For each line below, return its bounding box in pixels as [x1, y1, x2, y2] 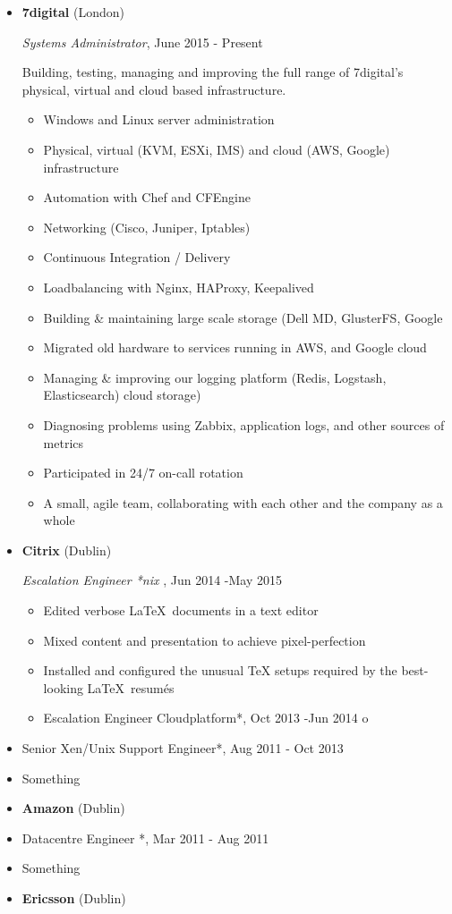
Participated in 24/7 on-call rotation [43, 463, 243, 482]
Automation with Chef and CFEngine [43, 188, 252, 207]
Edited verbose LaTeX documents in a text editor [43, 601, 319, 620]
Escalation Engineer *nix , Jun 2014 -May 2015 [21, 571, 282, 589]
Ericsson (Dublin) [21, 889, 126, 907]
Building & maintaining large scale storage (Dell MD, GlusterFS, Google [43, 308, 443, 326]
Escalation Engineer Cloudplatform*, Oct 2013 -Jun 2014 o [43, 708, 369, 727]
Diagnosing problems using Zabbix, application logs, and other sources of [43, 415, 445, 434]
